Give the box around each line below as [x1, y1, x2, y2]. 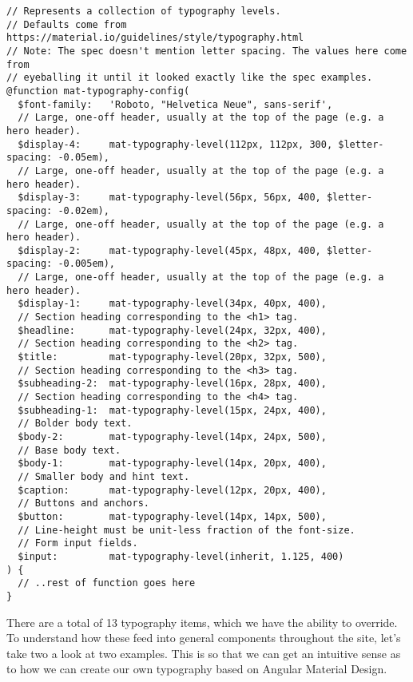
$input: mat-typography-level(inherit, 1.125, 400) [18, 550, 344, 562]
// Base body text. [18, 444, 121, 456]
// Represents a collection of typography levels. [6, 6, 281, 17]
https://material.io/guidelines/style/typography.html [6, 32, 304, 44]
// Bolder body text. [18, 418, 133, 430]
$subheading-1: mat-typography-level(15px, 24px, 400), [18, 404, 327, 416]
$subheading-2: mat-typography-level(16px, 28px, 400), [18, 378, 327, 390]
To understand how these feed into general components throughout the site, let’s [6, 629, 401, 646]
